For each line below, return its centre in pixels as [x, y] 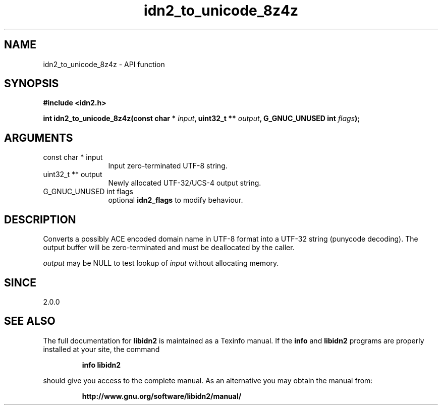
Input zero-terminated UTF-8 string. [168, 166]
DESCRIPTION [40, 219]
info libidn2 [101, 365]
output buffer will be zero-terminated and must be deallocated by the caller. [169, 248]
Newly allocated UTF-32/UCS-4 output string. [185, 183]
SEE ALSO [30, 321]
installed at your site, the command [101, 349]
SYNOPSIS [32, 84]
